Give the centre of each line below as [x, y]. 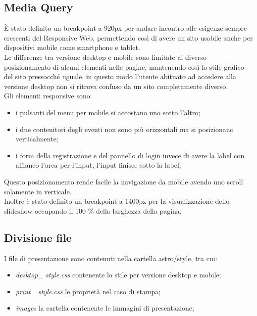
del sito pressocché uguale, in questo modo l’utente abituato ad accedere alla [120, 76]
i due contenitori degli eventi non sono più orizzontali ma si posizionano [125, 129]
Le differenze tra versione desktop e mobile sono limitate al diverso [105, 57]
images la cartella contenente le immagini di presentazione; [105, 308]
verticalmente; [37, 139]
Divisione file [38, 237]
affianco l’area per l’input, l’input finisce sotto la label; [98, 165]
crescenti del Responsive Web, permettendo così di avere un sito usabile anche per [128, 37]
